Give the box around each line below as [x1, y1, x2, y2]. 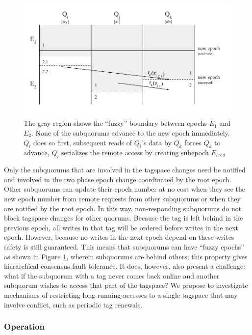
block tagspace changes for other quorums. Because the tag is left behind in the [4, 213, 243, 223]
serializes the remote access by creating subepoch [61, 147, 209, 158]
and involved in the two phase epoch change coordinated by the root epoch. [4, 174, 231, 184]
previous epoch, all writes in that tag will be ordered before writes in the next [4, 222, 239, 232]
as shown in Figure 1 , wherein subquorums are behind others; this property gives [4, 251, 248, 261]
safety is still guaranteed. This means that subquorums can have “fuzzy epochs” [4, 241, 244, 251]
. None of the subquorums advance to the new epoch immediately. [31, 128, 230, 138]
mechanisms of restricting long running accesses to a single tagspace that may [4, 289, 238, 300]
